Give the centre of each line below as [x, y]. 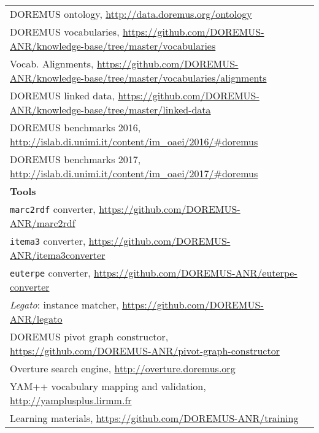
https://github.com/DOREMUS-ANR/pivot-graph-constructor [145, 351]
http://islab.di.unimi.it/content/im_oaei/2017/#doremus [134, 173]
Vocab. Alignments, [52, 63]
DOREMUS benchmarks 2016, [75, 127]
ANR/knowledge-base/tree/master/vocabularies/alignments [138, 78]
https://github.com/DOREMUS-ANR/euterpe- [195, 273]
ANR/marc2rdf [43, 223]
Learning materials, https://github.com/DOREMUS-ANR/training [154, 418]
